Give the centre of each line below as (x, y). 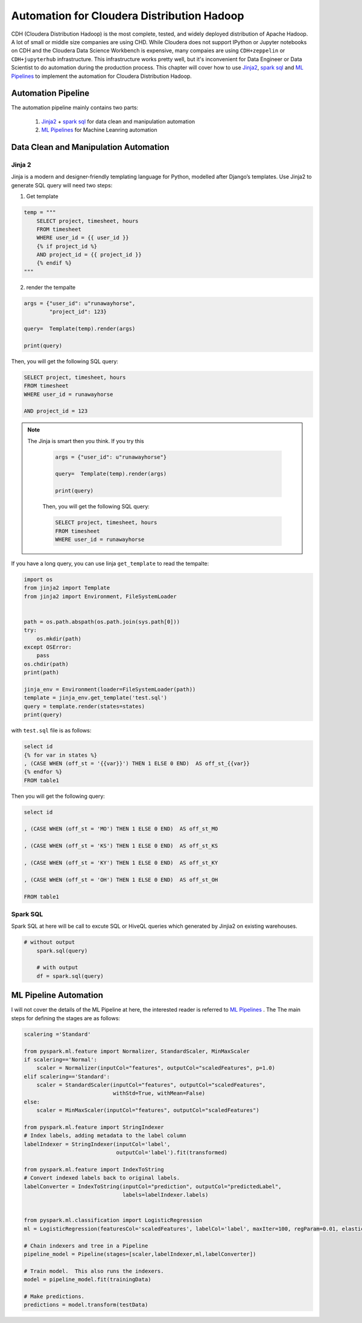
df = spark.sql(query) (70, 976)
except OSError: (48, 647)
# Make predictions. (54, 1296)
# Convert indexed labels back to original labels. (102, 1178)
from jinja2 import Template (67, 588)
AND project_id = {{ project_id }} (89, 255)
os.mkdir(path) (59, 639)
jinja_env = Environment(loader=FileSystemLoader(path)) (110, 690)
